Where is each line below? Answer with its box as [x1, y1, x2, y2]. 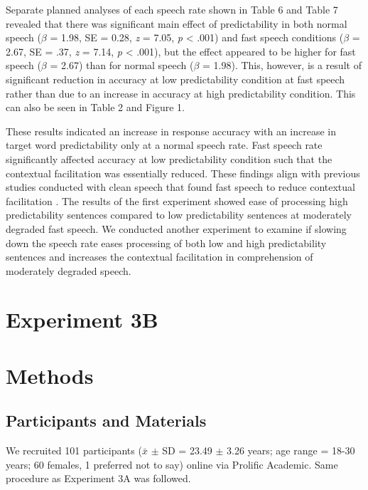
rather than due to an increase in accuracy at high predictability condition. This [6, 85, 356, 100]
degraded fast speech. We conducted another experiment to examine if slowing [6, 221, 347, 236]
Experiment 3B [6, 305, 158, 334]
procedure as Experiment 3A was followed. [6, 471, 191, 486]
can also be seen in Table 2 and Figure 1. [6, 100, 185, 115]
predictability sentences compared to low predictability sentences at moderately [6, 207, 352, 222]
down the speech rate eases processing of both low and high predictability [6, 235, 327, 250]
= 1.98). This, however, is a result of [202, 58, 362, 73]
